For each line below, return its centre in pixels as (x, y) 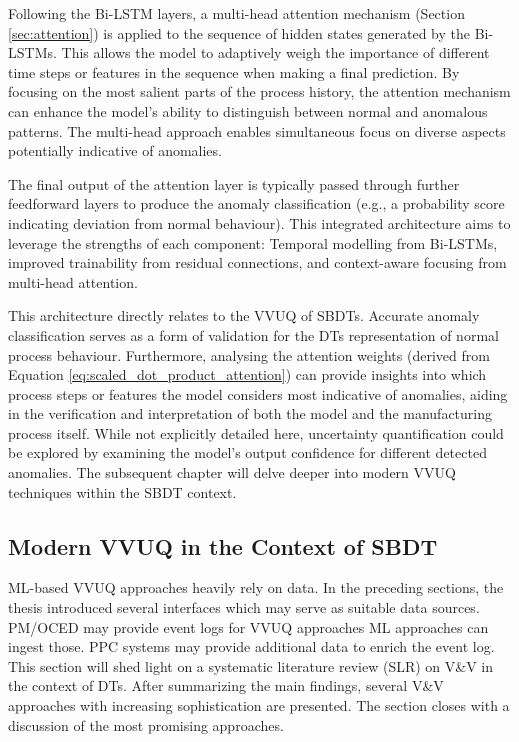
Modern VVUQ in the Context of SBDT (223, 545)
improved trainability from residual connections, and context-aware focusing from (257, 262)
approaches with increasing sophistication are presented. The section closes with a (259, 705)
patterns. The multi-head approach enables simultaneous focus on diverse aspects (257, 130)
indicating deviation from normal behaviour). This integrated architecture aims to (259, 222)
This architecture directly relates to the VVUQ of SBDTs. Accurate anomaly (244, 315)
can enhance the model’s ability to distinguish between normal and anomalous (248, 110)
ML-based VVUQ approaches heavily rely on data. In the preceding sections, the (256, 587)
